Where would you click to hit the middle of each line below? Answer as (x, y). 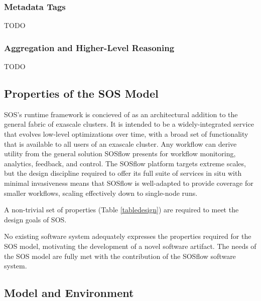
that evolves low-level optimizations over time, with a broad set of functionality (126, 134)
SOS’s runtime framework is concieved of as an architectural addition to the (121, 114)
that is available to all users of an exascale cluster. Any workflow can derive (120, 143)
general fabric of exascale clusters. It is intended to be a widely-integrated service (129, 124)
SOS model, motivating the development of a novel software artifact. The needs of (130, 246)
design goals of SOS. (35, 219)
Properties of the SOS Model (81, 93)
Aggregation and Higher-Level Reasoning (89, 47)
